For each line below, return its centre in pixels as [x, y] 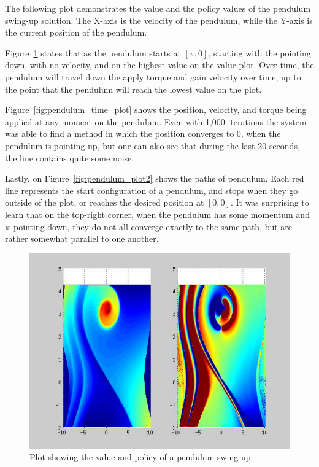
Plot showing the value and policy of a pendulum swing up [140, 457]
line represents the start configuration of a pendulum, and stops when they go [152, 190]
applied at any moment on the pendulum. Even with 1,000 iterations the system [156, 121]
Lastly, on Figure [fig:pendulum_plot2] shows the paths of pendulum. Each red [155, 178]
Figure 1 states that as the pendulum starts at [93, 52]
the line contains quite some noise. [70, 157]
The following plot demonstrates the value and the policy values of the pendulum [158, 8]
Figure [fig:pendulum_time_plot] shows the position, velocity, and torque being [156, 110]
